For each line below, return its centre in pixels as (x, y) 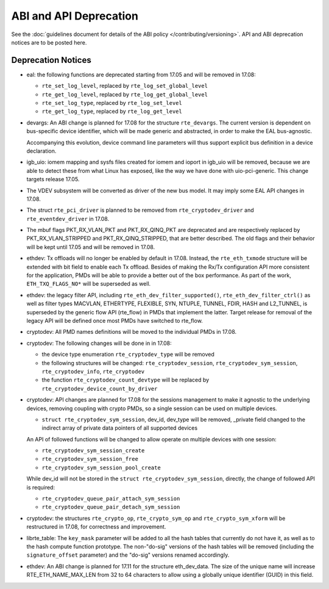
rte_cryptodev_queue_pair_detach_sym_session (111, 507)
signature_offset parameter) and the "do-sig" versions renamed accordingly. (128, 555)
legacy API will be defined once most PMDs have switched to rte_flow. (115, 321)
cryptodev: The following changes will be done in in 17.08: (99, 343)
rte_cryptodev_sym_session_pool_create (101, 468)
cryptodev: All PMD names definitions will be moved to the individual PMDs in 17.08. (132, 332)
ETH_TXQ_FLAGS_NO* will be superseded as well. (89, 284)
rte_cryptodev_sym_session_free (90, 459)
